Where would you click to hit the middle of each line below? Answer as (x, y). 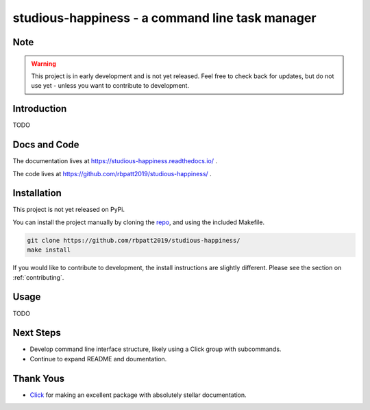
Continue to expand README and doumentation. (98, 359)
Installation (37, 193)
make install (49, 250)
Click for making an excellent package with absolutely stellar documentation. (138, 395)
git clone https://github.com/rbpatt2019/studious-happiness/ (134, 240)
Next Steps (37, 333)
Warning (44, 63)
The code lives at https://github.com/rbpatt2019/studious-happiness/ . (112, 173)
